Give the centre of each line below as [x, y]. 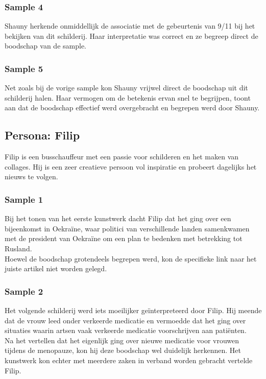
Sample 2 [24, 291]
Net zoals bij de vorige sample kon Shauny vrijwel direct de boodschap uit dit [126, 88]
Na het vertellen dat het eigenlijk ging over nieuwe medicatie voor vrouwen [122, 340]
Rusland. [18, 248]
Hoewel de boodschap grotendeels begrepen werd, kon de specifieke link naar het [131, 258]
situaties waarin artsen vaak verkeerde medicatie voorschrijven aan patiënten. [126, 330]
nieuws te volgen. [31, 176]
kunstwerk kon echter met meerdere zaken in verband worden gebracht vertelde [129, 360]
